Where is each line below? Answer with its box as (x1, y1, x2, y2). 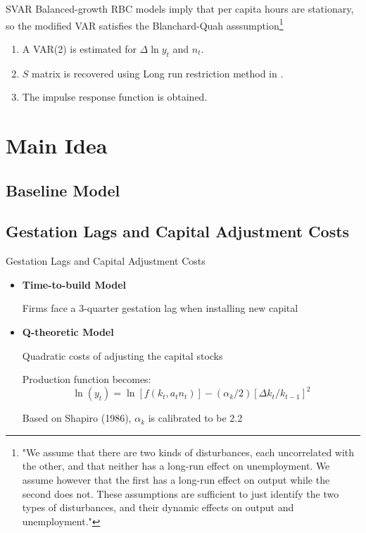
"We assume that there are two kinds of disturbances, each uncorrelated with (22, 444, 355, 459)
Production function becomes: (22, 372, 151, 387)
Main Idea (6, 131, 108, 160)
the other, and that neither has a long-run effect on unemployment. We (22, 458, 330, 473)
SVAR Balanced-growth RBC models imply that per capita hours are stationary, (6, 1, 354, 15)
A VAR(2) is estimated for (22, 41, 137, 56)
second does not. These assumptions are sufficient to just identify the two (22, 486, 339, 501)
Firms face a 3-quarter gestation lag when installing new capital (22, 301, 298, 315)
